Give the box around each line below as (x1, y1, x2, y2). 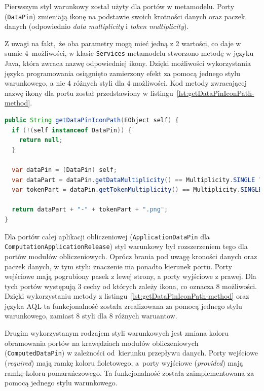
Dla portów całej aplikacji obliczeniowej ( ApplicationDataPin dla (5, 231, 210, 241)
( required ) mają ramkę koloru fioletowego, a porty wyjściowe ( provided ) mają (5, 357, 243, 368)
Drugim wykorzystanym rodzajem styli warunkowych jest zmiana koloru (5, 328, 229, 338)
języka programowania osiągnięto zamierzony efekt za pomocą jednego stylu (5, 67, 240, 78)
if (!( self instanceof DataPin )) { (12, 126, 132, 134)
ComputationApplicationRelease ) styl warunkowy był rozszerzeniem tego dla (5, 241, 248, 252)
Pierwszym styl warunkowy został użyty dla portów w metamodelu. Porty (5, 1, 235, 11)
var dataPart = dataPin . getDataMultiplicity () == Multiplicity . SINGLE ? (12, 176, 262, 184)
